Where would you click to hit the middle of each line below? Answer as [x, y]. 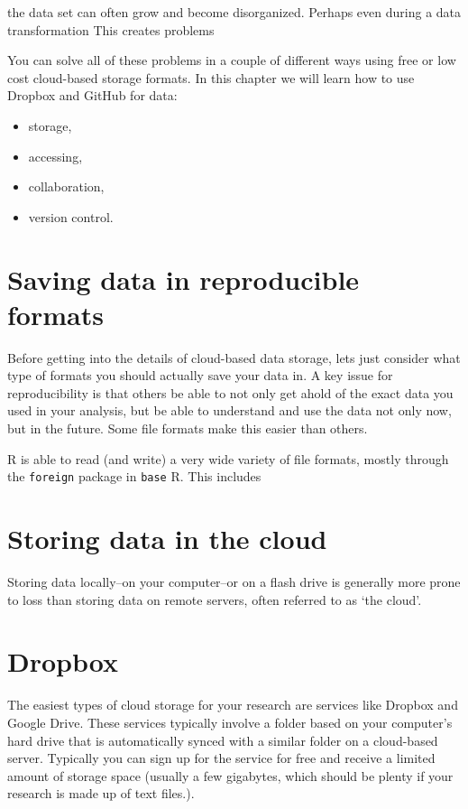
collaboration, [66, 186]
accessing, [55, 156]
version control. [71, 216]
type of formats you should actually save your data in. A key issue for [200, 375]
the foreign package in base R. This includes [134, 476]
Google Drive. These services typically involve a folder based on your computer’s [230, 722]
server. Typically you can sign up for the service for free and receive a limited [221, 758]
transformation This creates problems [111, 29]
